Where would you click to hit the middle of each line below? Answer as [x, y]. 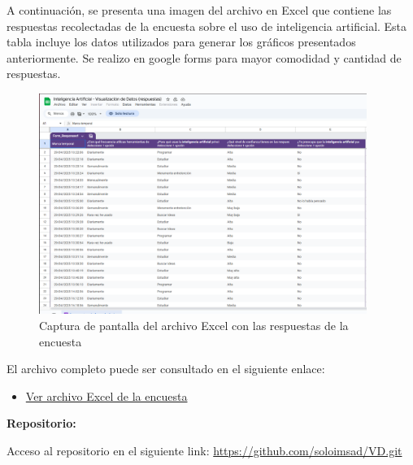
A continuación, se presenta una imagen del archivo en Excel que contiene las [199, 10]
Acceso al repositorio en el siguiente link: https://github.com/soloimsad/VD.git [204, 450]
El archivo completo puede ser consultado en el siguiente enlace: [166, 369]
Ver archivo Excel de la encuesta [107, 395]
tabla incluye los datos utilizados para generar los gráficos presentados [181, 42]
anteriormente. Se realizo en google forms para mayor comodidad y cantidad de [204, 57]
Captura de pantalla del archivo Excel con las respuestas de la [194, 325]
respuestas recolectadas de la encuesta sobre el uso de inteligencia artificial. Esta [207, 26]
